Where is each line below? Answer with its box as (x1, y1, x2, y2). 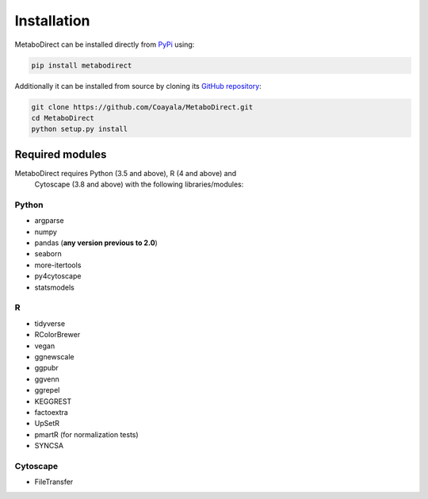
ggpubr (34, 363, 59, 373)
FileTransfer (34, 477, 74, 487)
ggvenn (34, 374, 59, 384)
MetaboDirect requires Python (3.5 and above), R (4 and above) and (14, 168, 237, 178)
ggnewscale (34, 351, 75, 361)
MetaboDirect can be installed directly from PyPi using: (14, 40, 195, 49)
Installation (14, 12, 90, 29)
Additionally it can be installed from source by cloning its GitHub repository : (14, 81, 262, 90)
